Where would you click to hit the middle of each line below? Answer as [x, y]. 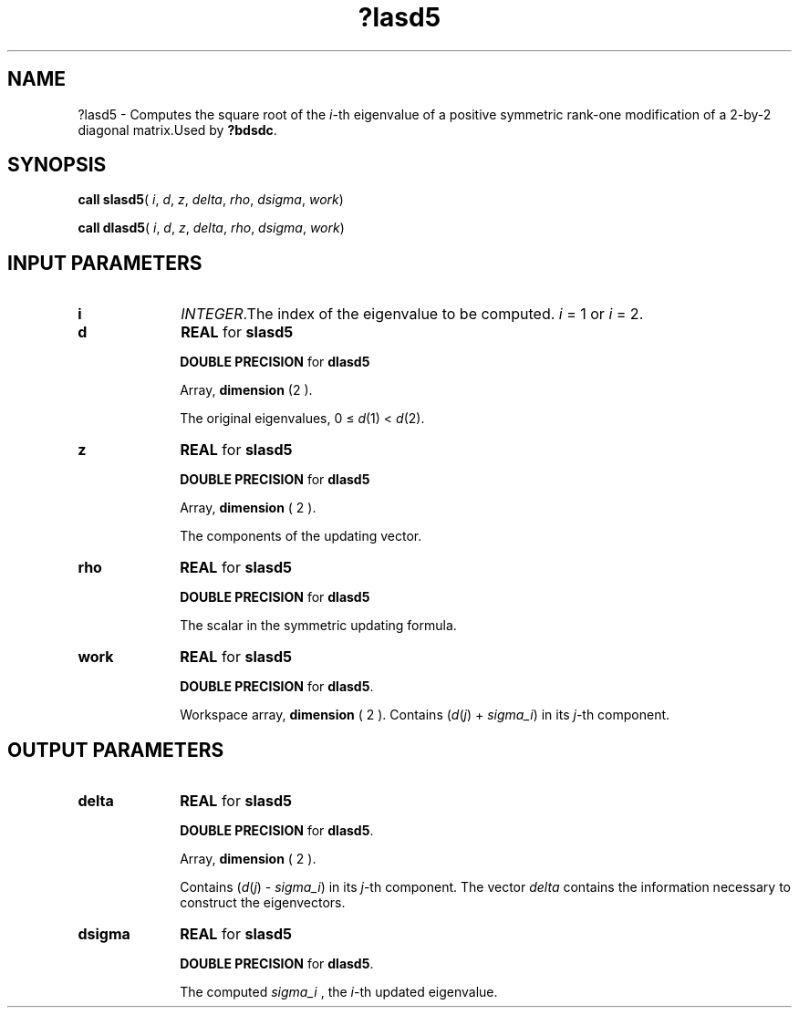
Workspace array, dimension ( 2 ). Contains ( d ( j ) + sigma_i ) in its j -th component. [425, 715]
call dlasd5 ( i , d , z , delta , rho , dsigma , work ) [211, 228]
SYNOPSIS [57, 165]
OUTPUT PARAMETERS [116, 750]
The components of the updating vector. [301, 536]
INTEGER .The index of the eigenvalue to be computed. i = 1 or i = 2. [412, 314]
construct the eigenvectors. [263, 903]
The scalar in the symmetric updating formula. [318, 626]
